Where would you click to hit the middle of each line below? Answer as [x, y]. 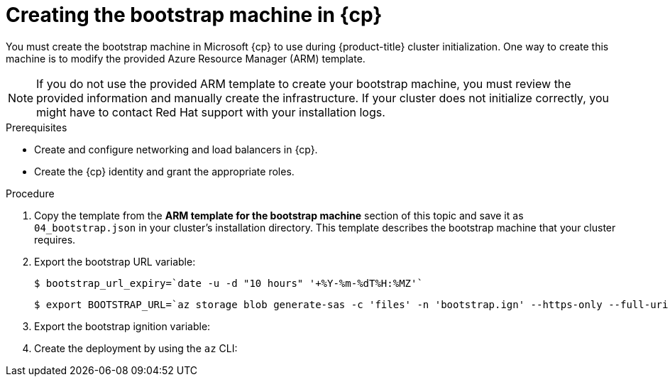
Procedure [30, 193]
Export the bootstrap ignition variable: [122, 326]
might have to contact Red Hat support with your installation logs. [211, 112]
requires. [55, 239]
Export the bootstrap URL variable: [115, 261]
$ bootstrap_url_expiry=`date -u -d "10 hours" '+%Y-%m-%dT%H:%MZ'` [229, 283]
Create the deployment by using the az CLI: [136, 348]
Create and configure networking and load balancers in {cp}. [176, 149]
